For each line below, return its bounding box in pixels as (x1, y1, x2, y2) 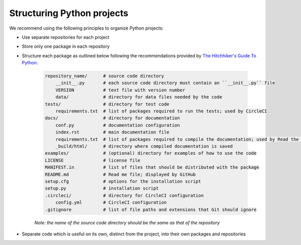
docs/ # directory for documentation (45, 115, 180, 121)
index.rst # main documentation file (55, 130, 170, 135)
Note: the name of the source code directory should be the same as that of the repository (34, 219, 220, 225)
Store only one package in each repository (22, 43, 110, 50)
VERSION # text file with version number (55, 87, 186, 93)
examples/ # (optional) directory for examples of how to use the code (45, 151, 257, 156)
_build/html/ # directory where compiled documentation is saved (55, 144, 233, 149)
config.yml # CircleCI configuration (55, 200, 167, 205)
